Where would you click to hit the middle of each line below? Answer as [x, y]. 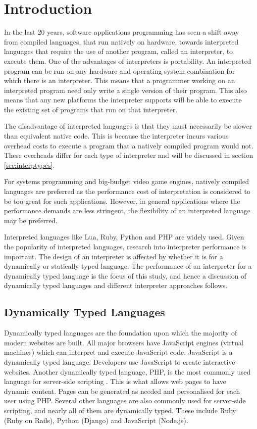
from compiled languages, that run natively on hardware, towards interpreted [121, 41]
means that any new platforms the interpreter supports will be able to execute [123, 100]
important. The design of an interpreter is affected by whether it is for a [114, 256]
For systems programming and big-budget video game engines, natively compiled [127, 181]
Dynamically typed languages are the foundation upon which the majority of [121, 333]
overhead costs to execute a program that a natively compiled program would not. [129, 145]
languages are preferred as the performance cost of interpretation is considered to [127, 191]
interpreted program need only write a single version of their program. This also [126, 90]
